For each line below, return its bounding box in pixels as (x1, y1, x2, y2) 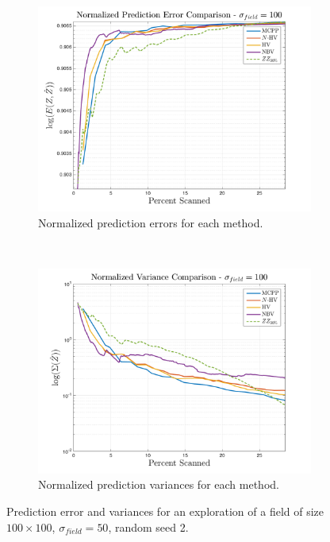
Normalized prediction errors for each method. (38, 214, 263, 230)
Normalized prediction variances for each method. (38, 476, 279, 493)
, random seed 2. (108, 518, 189, 535)
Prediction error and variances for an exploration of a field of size (6, 502, 324, 519)
